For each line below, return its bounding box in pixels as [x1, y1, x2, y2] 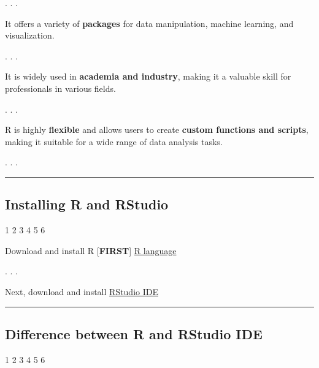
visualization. [5, 29, 55, 42]
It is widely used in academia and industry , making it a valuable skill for [5, 70, 291, 83]
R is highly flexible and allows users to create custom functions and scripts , [5, 123, 309, 136]
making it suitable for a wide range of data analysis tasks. [5, 135, 223, 148]
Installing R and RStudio [5, 195, 169, 214]
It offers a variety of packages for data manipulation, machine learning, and [5, 17, 294, 29]
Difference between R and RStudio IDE [5, 324, 263, 343]
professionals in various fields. [5, 81, 116, 94]
